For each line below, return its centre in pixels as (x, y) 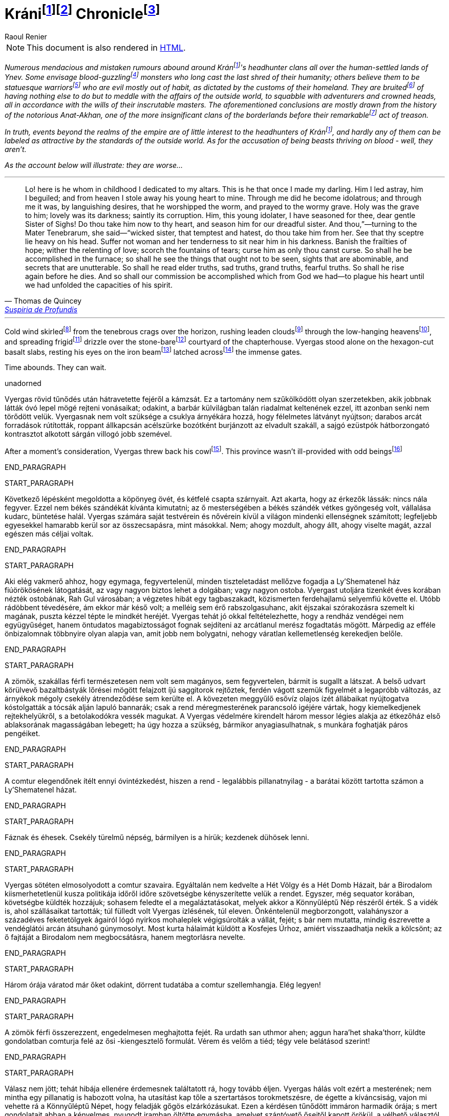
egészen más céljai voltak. (49, 533)
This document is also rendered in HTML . (106, 48)
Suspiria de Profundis (41, 310)
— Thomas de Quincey (43, 301)
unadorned (23, 383)
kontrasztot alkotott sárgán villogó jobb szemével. (88, 434)
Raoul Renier (26, 37)
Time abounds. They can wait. (56, 368)
